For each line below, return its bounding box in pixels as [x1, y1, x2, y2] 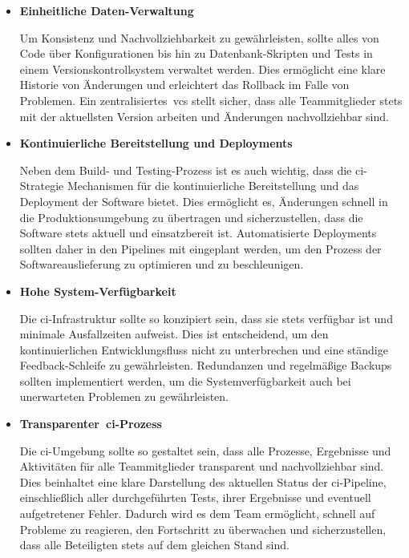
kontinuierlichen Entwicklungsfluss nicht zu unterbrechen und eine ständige [19, 341, 388, 358]
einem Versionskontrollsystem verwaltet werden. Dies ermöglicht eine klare [19, 60, 386, 77]
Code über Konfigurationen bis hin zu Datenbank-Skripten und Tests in [19, 45, 373, 62]
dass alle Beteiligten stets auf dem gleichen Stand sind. [19, 536, 290, 553]
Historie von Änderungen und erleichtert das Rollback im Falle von [19, 76, 350, 93]
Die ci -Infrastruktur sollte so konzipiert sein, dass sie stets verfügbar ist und [19, 309, 393, 326]
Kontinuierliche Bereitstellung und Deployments [19, 135, 293, 152]
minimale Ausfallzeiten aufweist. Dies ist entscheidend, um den [19, 325, 329, 342]
